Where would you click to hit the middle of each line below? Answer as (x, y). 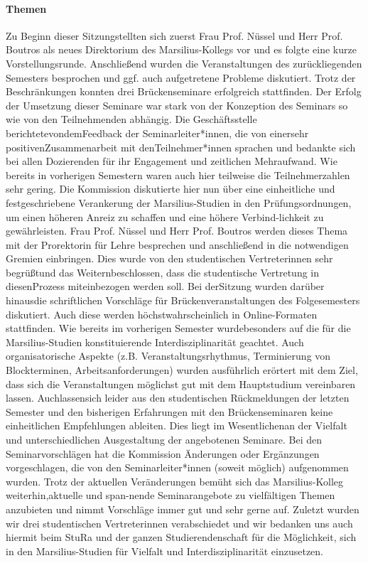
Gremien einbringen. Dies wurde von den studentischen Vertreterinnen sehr (169, 258)
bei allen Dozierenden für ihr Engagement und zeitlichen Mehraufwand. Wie (172, 161)
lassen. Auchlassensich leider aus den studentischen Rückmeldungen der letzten (178, 398)
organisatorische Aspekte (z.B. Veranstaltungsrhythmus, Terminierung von (168, 356)
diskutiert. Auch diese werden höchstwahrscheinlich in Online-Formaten (162, 314)
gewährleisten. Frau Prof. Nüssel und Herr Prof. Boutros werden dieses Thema (177, 231)
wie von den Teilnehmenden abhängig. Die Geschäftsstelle (131, 119)
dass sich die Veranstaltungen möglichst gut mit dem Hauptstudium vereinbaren (181, 384)
